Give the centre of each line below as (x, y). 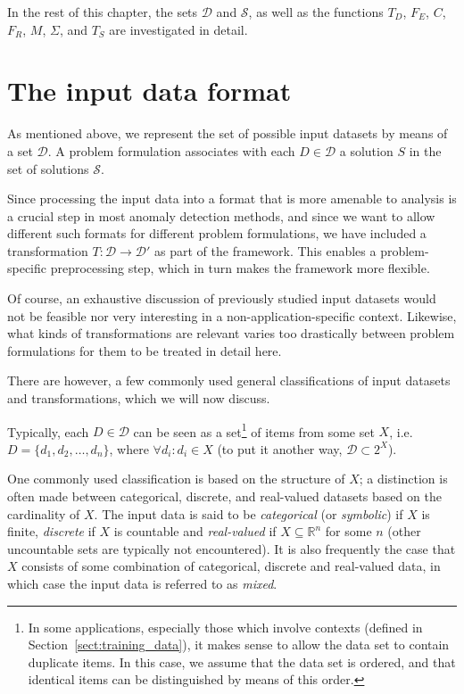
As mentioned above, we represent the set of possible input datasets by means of (228, 133)
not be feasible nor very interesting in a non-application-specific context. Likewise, (232, 315)
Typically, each (48, 431)
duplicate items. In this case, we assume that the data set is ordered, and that (242, 661)
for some (348, 531)
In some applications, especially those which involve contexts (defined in (225, 627)
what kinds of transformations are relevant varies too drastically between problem (231, 333)
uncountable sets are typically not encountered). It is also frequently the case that (232, 548)
